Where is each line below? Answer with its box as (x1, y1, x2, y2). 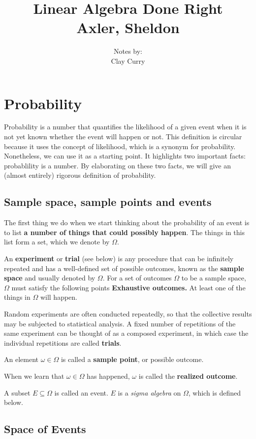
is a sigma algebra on (118, 387, 181, 398)
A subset (4, 387, 31, 398)
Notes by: (113, 46, 143, 56)
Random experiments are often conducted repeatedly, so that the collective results (4, 308, 252, 319)
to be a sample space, (181, 273, 246, 283)
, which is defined (188, 387, 241, 398)
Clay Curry (111, 55, 145, 66)
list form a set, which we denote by (4, 237, 110, 247)
